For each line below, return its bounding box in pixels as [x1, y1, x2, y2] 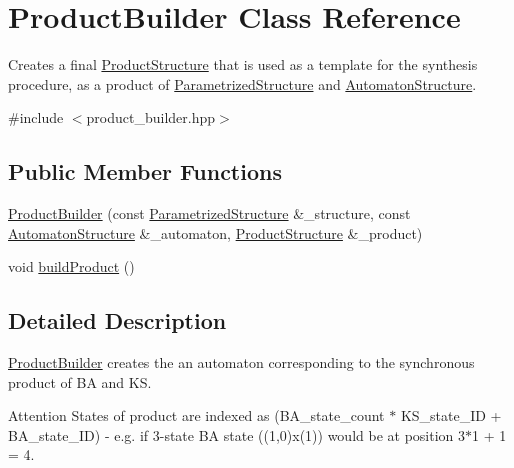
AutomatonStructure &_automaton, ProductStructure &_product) [8, 222, 423, 243]
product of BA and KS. [8, 371, 152, 392]
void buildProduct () [8, 256, 135, 277]
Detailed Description [8, 305, 227, 336]
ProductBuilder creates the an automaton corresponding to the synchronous [8, 352, 475, 373]
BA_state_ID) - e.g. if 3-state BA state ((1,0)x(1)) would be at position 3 [8, 424, 466, 445]
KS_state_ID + [400, 405, 502, 426]
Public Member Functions [8, 156, 282, 187]
